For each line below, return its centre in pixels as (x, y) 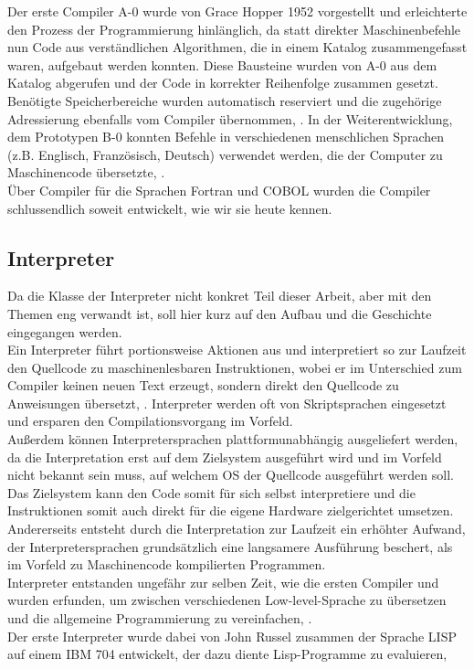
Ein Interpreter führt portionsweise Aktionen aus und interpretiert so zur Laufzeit (237, 350)
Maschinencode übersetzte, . (86, 172)
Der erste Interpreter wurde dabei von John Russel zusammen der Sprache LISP (232, 636)
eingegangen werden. (65, 331)
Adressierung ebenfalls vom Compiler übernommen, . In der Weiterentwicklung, (230, 118)
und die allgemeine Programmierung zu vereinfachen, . (160, 618)
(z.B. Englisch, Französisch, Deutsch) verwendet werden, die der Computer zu (225, 154)
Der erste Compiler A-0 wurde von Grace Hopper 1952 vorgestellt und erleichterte (237, 11)
